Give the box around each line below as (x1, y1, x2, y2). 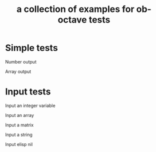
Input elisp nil (5, 141, 33, 147)
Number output (5, 58, 36, 64)
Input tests (5, 86, 51, 97)
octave (57, 14, 87, 25)
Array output (5, 68, 31, 74)
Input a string (5, 131, 32, 137)
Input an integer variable (5, 102, 56, 108)
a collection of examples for (16, 3, 134, 15)
